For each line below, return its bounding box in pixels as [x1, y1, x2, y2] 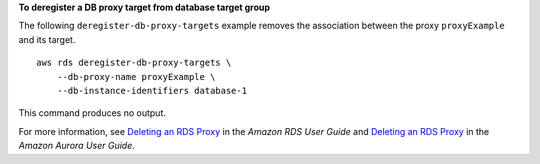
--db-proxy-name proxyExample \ [56, 71, 216, 82]
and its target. [18, 33, 76, 45]
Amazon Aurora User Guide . [18, 140, 135, 152]
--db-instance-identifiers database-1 [56, 85, 248, 96]
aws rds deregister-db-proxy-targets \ [36, 57, 232, 69]
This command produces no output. [18, 107, 167, 119]
